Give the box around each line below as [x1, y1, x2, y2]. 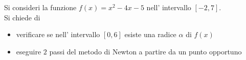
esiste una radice [124, 29, 176, 40]
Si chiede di [4, 12, 40, 22]
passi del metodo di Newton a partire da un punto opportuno [49, 46, 242, 56]
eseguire [16, 46, 41, 56]
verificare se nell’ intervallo [16, 29, 100, 40]
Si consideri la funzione [4, 2, 77, 12]
